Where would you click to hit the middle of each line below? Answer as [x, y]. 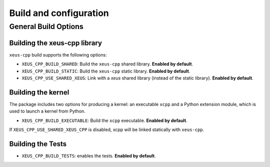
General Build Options [46, 26]
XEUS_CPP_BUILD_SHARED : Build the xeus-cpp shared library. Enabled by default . [107, 64]
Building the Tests [38, 144]
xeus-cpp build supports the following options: [58, 54]
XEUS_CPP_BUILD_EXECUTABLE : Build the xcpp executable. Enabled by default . [104, 120]
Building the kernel [39, 92]
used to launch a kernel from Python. [47, 111]
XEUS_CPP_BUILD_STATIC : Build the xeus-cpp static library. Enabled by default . [106, 71]
